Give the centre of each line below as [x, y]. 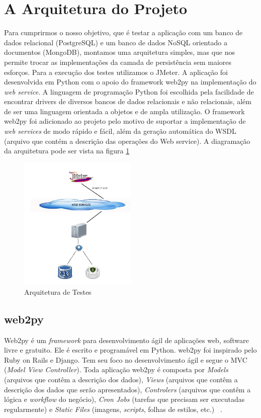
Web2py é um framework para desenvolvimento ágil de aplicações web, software [126, 340]
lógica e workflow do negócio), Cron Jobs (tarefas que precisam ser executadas [124, 399]
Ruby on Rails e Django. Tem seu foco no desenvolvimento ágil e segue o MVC [126, 359]
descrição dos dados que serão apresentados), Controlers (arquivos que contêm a [127, 389]
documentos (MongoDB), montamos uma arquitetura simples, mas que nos [120, 52]
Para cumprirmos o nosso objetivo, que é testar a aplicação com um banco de [123, 32]
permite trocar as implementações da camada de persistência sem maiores [118, 62]
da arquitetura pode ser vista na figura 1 [67, 151]
